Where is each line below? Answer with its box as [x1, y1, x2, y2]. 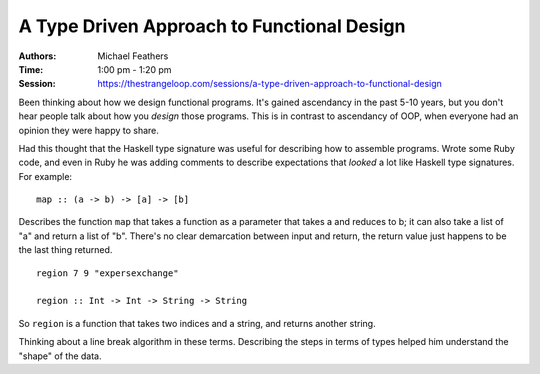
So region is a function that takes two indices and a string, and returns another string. [18, 317, 376, 329]
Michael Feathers [97, 50, 169, 62]
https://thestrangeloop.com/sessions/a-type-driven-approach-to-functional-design [97, 78, 442, 90]
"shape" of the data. [18, 350, 102, 362]
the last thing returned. [18, 244, 113, 256]
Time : [18, 63, 44, 75]
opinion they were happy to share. [18, 124, 160, 136]
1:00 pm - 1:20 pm [97, 63, 172, 75]
